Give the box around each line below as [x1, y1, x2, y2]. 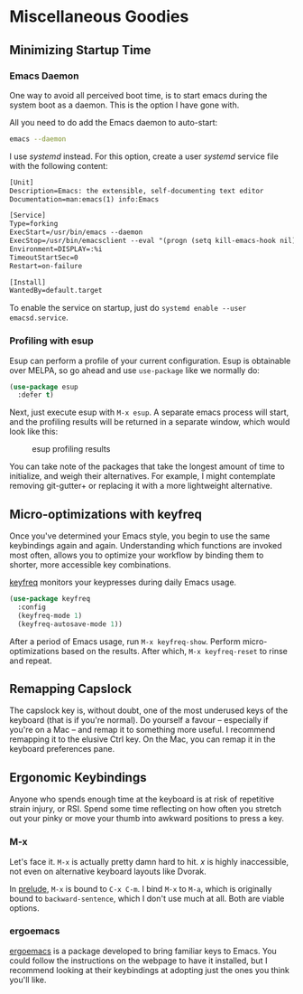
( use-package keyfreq [9, 595, 91, 604]
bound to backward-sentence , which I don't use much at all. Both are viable [9, 893, 285, 904]
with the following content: [9, 160, 108, 171]
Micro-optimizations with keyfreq [9, 506, 203, 521]
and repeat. [9, 655, 52, 666]
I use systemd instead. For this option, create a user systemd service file [9, 151, 280, 162]
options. [9, 902, 41, 914]
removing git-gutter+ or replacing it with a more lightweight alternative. [9, 481, 273, 492]
